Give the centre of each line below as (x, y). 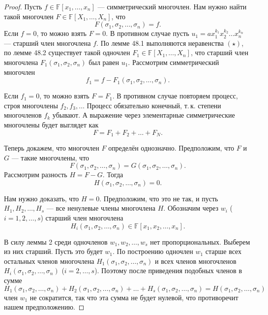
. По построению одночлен (153, 251)
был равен (104, 62)
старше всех (223, 251)
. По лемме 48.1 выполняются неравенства (160, 43)
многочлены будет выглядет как (51, 124)
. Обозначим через (191, 208)
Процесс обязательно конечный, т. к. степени (154, 105)
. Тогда (113, 174)
